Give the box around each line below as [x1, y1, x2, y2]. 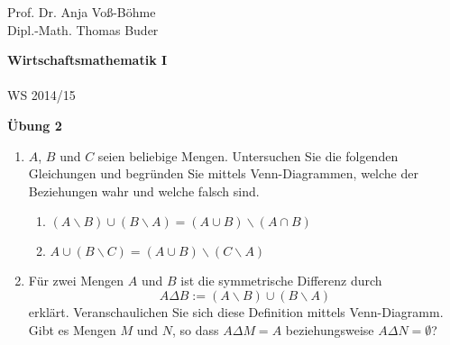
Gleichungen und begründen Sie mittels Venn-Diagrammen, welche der [28, 164, 418, 183]
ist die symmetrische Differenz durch [180, 271, 382, 290]
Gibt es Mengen [28, 320, 116, 339]
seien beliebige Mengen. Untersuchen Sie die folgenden [97, 146, 399, 165]
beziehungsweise [285, 320, 374, 339]
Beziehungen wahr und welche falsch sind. [28, 181, 260, 200]
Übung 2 [7, 115, 62, 134]
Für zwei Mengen [28, 271, 124, 290]
